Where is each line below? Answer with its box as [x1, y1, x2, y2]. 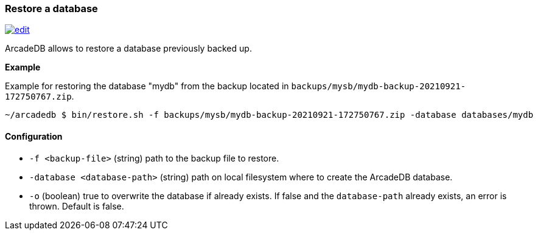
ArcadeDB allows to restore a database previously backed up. [5, 43, 252, 54]
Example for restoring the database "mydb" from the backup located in [5, 81, 289, 92]
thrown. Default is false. [29, 200, 124, 211]
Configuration [5, 131, 63, 141]
